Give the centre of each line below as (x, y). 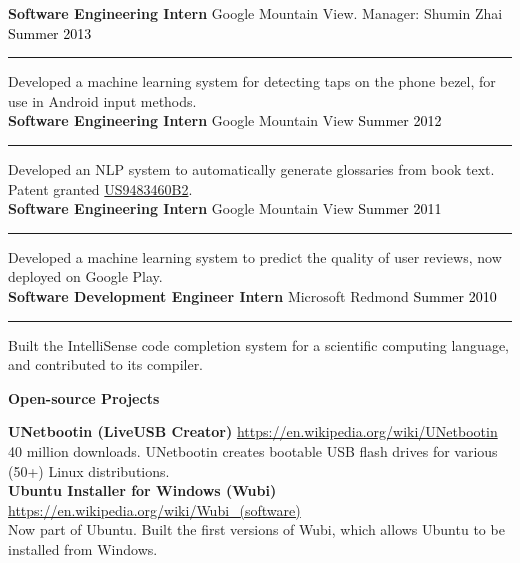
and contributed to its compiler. (106, 364)
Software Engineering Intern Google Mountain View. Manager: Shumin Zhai (255, 13)
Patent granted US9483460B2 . (100, 188)
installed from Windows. (83, 548)
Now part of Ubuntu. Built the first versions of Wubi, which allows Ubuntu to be (256, 529)
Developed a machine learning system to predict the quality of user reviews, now (255, 256)
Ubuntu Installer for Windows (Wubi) (142, 490)
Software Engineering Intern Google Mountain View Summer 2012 (225, 120)
